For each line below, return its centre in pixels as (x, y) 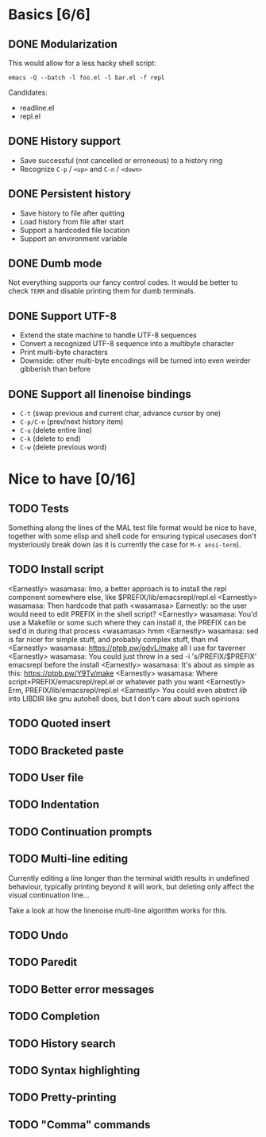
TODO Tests (39, 508)
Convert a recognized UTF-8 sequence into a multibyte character (127, 344)
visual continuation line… (49, 895)
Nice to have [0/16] (72, 479)
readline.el (37, 108)
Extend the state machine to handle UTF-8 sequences (108, 335)
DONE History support (64, 141)
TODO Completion (54, 1016)
